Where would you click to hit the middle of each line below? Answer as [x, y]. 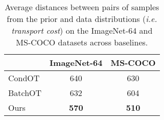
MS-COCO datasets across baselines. [82, 42]
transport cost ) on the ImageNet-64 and [82, 30]
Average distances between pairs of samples [82, 7]
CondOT [24, 78]
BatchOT [25, 93]
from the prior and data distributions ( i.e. [82, 19]
